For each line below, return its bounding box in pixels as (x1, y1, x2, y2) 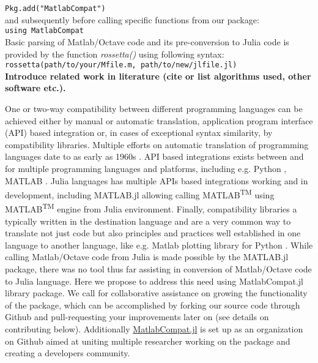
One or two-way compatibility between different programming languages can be (5, 102, 303, 114)
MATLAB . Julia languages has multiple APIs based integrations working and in (5, 174, 308, 187)
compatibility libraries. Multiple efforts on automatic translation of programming (5, 138, 309, 151)
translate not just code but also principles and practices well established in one (5, 226, 301, 239)
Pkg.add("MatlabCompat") (5, 4, 106, 13)
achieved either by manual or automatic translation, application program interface (5, 114, 313, 127)
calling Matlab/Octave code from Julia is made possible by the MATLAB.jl (5, 250, 289, 263)
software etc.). (5, 81, 66, 94)
